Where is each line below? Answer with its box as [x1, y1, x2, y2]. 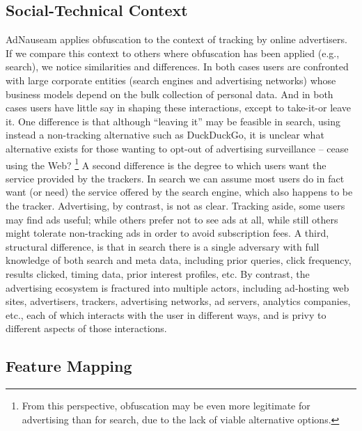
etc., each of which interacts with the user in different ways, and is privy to [6, 307, 326, 322]
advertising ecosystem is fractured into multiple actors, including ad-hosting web [6, 280, 349, 295]
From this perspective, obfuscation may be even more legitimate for [22, 398, 310, 413]
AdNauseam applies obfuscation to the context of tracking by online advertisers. [6, 32, 347, 47]
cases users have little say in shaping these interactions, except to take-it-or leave [6, 100, 352, 115]
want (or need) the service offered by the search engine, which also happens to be [6, 185, 353, 199]
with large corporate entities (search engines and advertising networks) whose [6, 72, 336, 87]
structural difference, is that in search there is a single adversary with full [6, 239, 320, 253]
